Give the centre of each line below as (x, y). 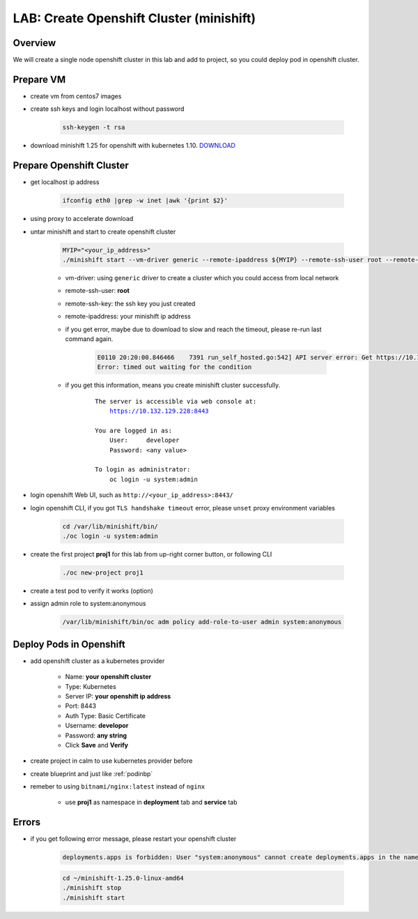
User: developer (144, 440)
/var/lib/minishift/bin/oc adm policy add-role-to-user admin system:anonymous (202, 622)
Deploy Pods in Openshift (69, 644)
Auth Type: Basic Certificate (106, 715)
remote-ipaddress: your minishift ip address (128, 317)
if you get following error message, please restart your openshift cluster (133, 839)
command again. (89, 339)
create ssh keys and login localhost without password (107, 109)
